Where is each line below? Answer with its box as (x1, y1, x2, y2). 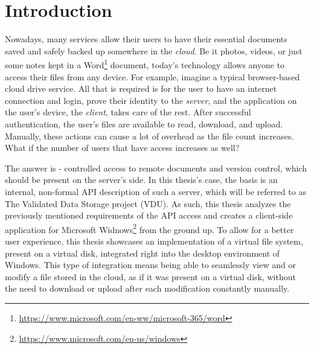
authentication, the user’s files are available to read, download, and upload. (5, 117, 283, 130)
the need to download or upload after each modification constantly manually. (5, 282, 290, 295)
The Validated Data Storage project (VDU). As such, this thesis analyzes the (5, 197, 291, 210)
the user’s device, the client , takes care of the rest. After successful (5, 106, 251, 118)
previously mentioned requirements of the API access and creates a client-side (5, 209, 293, 222)
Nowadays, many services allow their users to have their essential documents (5, 33, 287, 45)
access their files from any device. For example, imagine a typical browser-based (5, 70, 300, 83)
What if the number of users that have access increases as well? (5, 141, 240, 154)
